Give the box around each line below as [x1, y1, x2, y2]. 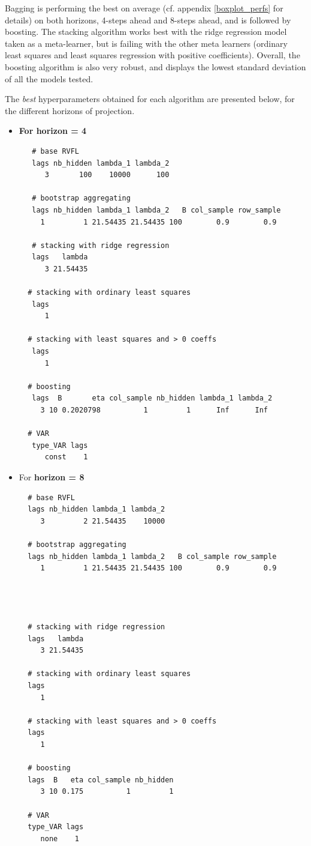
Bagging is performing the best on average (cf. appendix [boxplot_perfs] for [5, 2, 283, 14]
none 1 [40, 834, 80, 843]
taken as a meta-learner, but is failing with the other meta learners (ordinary [5, 37, 288, 49]
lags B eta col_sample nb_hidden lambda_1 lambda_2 [32, 394, 273, 403]
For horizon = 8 [19, 470, 84, 483]
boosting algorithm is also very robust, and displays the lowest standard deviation [5, 60, 306, 73]
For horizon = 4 [19, 124, 87, 137]
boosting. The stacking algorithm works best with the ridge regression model [5, 25, 287, 38]
